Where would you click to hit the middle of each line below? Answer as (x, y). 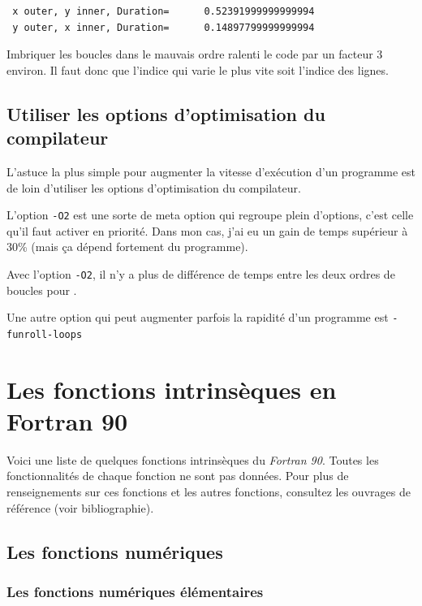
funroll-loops (45, 334)
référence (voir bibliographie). (80, 507)
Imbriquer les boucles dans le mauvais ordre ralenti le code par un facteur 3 (195, 54)
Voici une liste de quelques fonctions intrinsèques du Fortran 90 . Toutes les (193, 459)
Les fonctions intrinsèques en (172, 389)
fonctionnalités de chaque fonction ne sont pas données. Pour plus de (178, 476)
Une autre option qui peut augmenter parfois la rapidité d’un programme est (198, 317)
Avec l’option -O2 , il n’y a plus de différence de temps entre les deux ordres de (201, 274)
